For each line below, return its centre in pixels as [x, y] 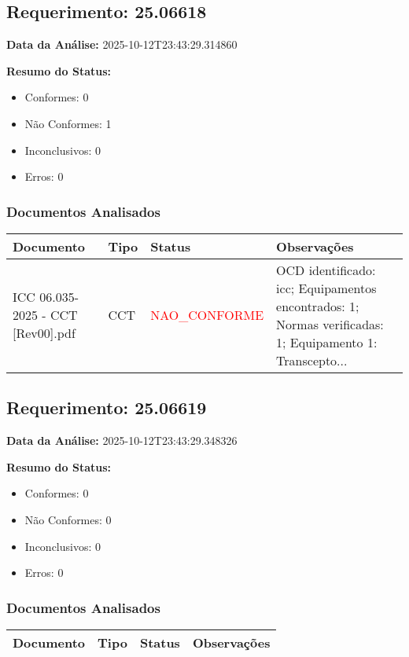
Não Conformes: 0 [68, 519]
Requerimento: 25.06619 [107, 407]
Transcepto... [312, 360]
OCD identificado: [326, 270]
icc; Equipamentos [326, 288]
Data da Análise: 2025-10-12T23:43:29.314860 [122, 44]
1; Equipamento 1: [327, 342]
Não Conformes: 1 [68, 123]
